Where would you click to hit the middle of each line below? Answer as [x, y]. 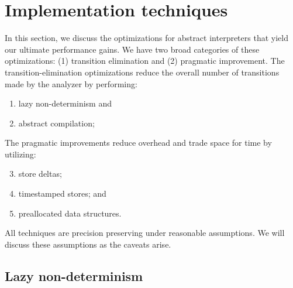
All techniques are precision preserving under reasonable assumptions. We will [145, 233]
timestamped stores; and [62, 193]
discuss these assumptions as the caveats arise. [88, 244]
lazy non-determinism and [65, 103]
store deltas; [40, 174]
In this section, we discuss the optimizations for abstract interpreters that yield [146, 38]
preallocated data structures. [70, 213]
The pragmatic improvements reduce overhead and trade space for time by [138, 143]
